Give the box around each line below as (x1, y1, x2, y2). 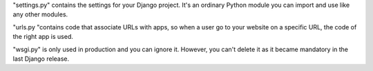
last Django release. (12, 55, 70, 63)
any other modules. (12, 10, 68, 18)
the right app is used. (12, 33, 74, 41)
